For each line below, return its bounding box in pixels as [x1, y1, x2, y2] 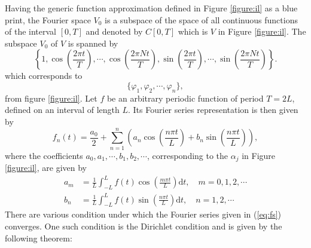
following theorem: [5, 231, 72, 244]
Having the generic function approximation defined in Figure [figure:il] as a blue [5, 2, 298, 14]
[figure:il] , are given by [5, 161, 87, 174]
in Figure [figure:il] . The [218, 25, 306, 38]
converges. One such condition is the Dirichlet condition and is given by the [5, 219, 282, 232]
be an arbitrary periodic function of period [106, 91, 264, 104]
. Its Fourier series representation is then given [128, 103, 298, 116]
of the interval [5, 25, 56, 38]
